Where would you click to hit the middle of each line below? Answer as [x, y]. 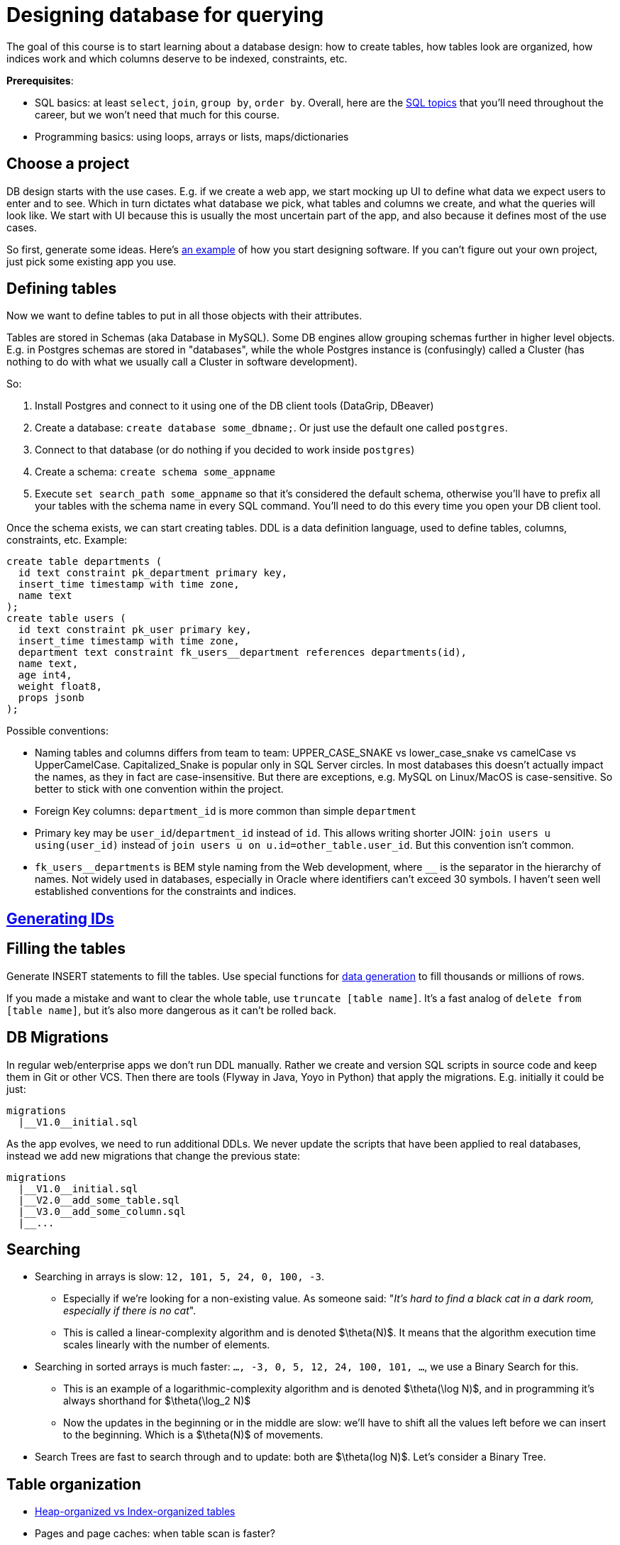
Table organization [74, 1484]
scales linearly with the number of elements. [167, 1345]
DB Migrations [58, 1038]
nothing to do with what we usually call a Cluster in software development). [182, 362]
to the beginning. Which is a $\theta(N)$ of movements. [193, 1435]
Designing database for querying [165, 15]
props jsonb [51, 698]
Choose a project [68, 164]
